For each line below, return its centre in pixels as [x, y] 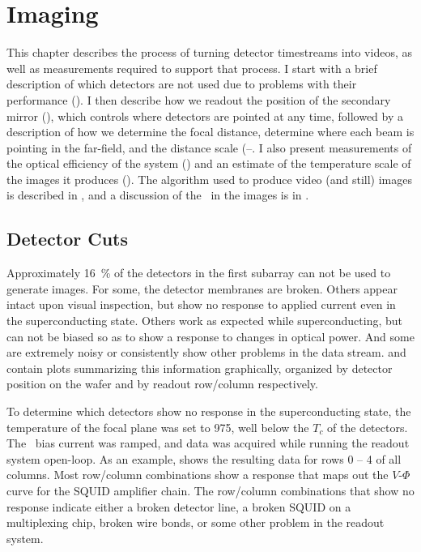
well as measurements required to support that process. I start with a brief [192, 68]
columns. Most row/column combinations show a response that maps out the [198, 475]
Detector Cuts [68, 239]
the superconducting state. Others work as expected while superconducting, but [205, 321]
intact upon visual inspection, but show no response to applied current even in [201, 304]
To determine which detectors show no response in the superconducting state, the [209, 411]
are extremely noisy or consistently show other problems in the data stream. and [206, 352]
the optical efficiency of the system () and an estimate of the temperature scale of [209, 163]
